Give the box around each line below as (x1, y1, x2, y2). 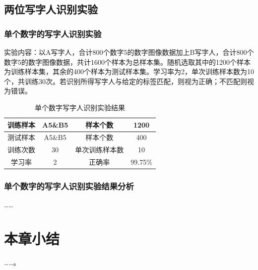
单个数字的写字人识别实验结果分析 (4, 180, 134, 192)
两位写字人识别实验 (4, 1, 98, 17)
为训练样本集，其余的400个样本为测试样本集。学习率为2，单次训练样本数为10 (4, 66, 254, 77)
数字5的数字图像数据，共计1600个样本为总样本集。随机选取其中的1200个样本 (4, 56, 251, 67)
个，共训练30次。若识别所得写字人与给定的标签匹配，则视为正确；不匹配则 (4, 76, 247, 86)
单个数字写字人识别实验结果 (34, 102, 125, 112)
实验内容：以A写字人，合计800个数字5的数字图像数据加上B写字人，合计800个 (4, 47, 254, 57)
